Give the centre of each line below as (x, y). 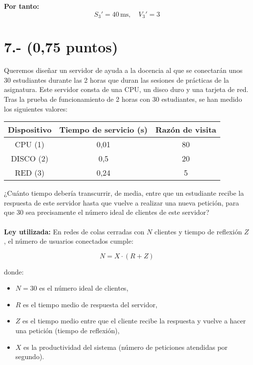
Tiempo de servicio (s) (104, 130)
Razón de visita (186, 130)
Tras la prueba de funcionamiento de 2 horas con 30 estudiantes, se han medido (123, 99)
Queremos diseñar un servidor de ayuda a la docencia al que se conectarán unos (123, 70)
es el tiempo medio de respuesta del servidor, (90, 304)
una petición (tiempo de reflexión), (67, 331)
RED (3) (30, 173)
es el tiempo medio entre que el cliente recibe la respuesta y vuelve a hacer (134, 321)
